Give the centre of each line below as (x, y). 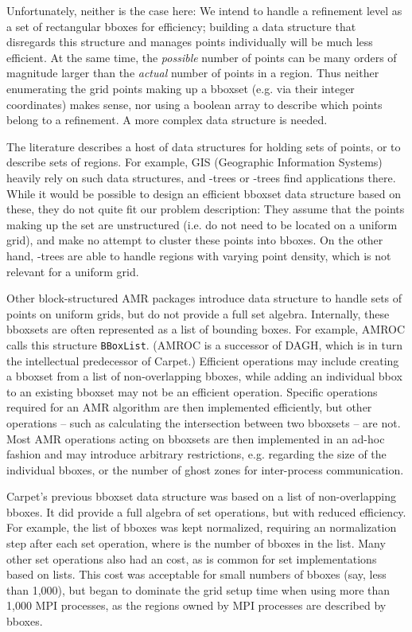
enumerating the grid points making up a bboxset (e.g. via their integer (181, 88)
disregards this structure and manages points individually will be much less (190, 42)
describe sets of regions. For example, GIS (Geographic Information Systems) (194, 162)
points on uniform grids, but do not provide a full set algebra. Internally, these (198, 313)
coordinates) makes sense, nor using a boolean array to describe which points (194, 104)
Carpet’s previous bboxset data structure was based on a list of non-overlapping (201, 496)
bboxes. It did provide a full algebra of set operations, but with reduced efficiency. (206, 511)
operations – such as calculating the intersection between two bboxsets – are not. (204, 422)
